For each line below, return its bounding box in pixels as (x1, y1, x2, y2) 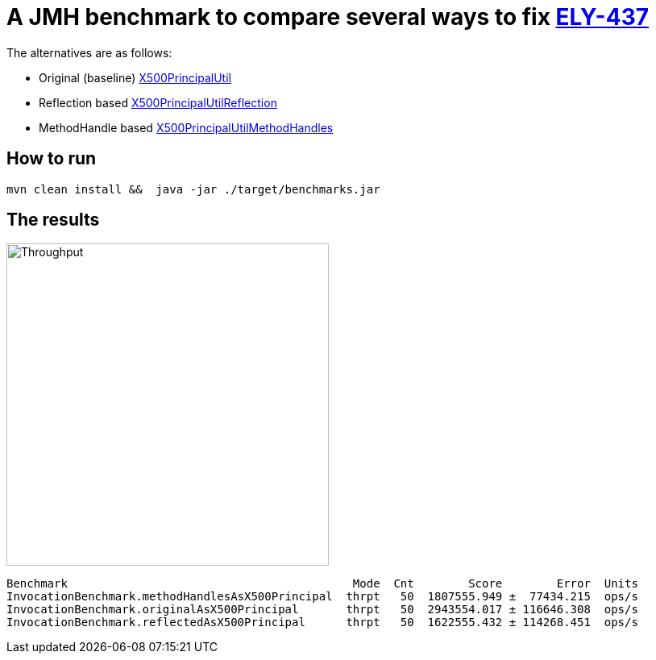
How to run (6, 148, 97, 169)
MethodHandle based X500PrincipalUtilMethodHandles (39, 120, 334, 135)
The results (6, 210, 100, 230)
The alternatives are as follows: (6, 45, 172, 60)
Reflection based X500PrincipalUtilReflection (39, 95, 277, 110)
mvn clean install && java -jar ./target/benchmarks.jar (6, 182, 380, 196)
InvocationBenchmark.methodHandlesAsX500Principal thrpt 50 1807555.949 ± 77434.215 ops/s (6, 590, 638, 604)
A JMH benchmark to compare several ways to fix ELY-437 (6, 3, 650, 31)
